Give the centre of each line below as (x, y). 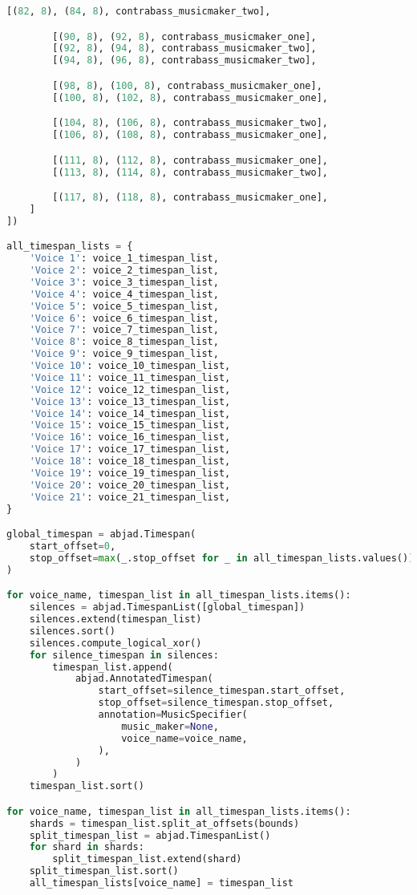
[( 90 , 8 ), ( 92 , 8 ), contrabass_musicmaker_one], (184, 36)
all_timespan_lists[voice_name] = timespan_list (161, 883)
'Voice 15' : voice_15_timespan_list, (130, 425)
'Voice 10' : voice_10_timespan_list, (130, 366)
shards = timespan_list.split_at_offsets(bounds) (164, 823)
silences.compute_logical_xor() (115, 643)
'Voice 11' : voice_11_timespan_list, (130, 377)
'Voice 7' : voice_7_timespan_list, (124, 330)
